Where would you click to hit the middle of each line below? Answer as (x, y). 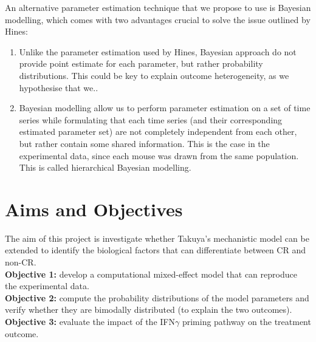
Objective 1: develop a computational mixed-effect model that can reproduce (151, 274)
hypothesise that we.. (59, 87)
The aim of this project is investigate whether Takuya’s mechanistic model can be (157, 238)
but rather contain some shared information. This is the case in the (144, 143)
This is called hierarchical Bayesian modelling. (105, 167)
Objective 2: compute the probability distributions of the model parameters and (157, 297)
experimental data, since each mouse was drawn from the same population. (159, 155)
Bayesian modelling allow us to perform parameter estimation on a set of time (165, 108)
